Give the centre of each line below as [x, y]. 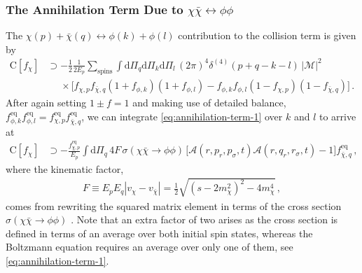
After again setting [46, 103]
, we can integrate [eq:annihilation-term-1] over [182, 116]
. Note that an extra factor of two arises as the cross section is [204, 219]
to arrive [338, 116]
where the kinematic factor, [65, 168]
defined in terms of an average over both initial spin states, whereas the [159, 233]
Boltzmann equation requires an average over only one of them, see [149, 247]
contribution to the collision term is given [267, 35]
